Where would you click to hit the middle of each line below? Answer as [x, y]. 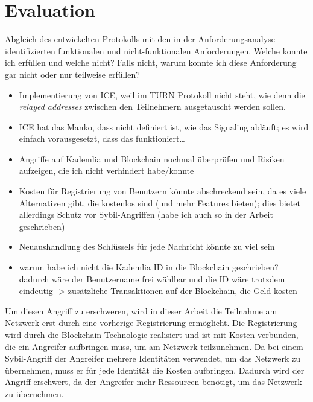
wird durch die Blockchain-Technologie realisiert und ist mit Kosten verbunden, [152, 334]
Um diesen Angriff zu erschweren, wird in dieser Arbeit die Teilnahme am [141, 311]
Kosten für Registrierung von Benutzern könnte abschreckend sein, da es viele [163, 191]
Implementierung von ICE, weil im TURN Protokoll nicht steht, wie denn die [162, 94]
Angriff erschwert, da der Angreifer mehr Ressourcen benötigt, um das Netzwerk [153, 382]
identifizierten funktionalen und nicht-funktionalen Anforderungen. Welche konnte [156, 50]
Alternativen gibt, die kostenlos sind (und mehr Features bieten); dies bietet [160, 203]
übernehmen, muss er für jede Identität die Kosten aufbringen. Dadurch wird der [155, 370]
